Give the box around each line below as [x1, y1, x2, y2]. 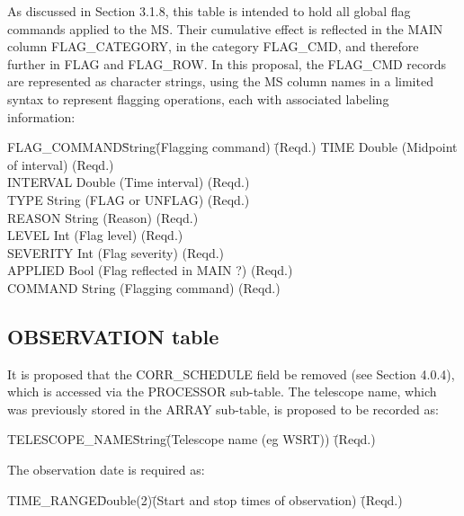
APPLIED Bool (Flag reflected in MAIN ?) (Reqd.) [7, 261, 293, 280]
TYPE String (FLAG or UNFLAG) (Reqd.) [7, 190, 250, 209]
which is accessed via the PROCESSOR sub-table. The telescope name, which [7, 382, 437, 401]
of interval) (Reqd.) [7, 155, 114, 173]
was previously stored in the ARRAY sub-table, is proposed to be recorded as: [7, 399, 439, 418]
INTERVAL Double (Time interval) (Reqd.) [7, 173, 250, 191]
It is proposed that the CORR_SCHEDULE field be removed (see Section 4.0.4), [7, 364, 455, 383]
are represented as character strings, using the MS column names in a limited [7, 72, 433, 91]
